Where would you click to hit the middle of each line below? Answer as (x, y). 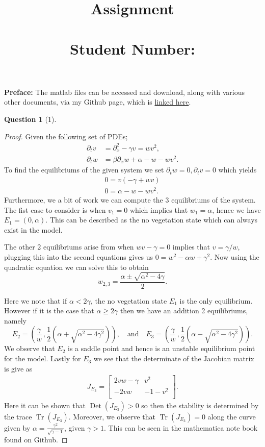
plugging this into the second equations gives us (79, 256)
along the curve (232, 416)
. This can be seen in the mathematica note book (181, 427)
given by (17, 427)
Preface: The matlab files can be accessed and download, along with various (125, 92)
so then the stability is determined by (200, 405)
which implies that (159, 209)
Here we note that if (36, 300)
